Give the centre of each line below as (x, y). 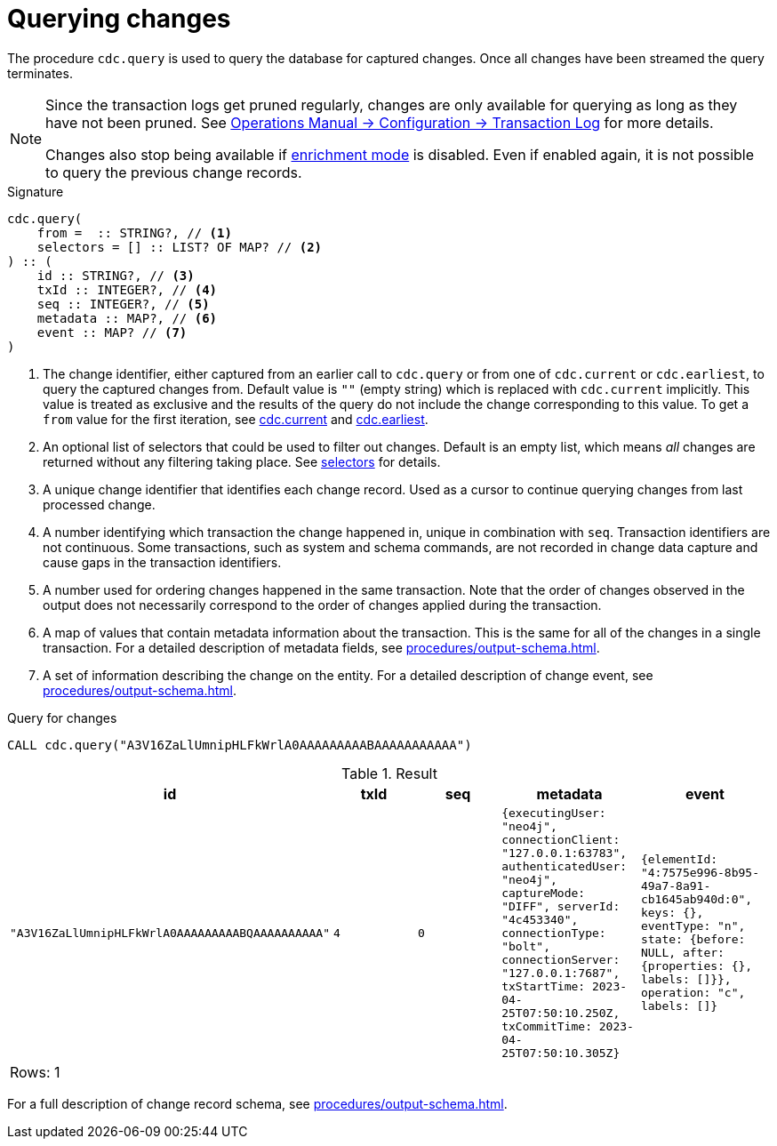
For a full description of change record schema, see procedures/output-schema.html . (257, 1103)
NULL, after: (682, 953)
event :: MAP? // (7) (112, 332)
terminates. (40, 73)
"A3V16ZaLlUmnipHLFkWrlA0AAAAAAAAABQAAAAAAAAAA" (170, 933)
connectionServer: (561, 959)
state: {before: (693, 940)
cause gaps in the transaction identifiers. (162, 562)
